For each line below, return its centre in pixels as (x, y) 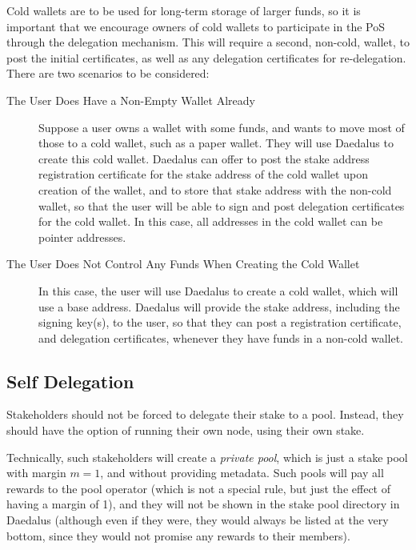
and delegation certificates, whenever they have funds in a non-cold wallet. (221, 337)
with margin (36, 473)
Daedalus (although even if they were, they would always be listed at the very (198, 520)
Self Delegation (70, 381)
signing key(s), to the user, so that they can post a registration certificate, (220, 322)
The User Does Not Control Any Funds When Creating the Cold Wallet (183, 264)
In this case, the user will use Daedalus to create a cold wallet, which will (218, 290)
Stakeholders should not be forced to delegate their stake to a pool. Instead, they (205, 414)
